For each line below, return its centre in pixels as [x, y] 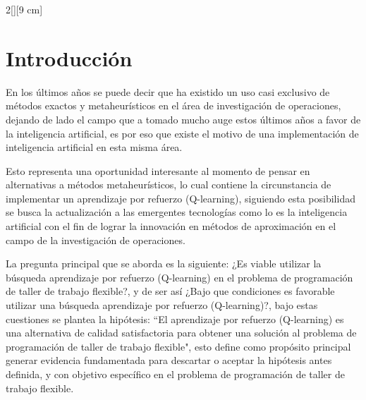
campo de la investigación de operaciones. [96, 240]
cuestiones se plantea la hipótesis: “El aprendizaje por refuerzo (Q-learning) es [175, 319]
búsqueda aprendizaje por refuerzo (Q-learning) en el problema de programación [179, 277]
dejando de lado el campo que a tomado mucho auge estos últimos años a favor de [183, 119]
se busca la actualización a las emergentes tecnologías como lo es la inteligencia [177, 212]
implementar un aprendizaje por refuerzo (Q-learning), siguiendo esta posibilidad [181, 198]
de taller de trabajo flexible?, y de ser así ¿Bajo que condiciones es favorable [170, 291]
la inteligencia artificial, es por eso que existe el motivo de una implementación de [182, 133]
